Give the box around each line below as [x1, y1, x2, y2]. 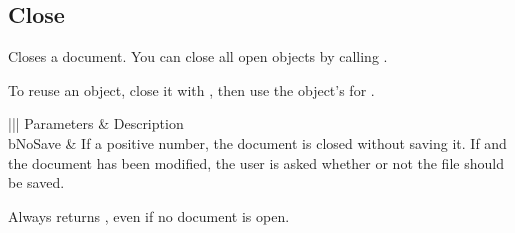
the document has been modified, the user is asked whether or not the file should [8, 152, 504, 173]
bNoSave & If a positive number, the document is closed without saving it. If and [8, 132, 507, 153]
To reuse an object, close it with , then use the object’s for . [8, 79, 375, 100]
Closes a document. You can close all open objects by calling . [8, 46, 388, 67]
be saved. [8, 172, 65, 193]
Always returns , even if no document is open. [8, 205, 290, 226]
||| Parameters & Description [8, 113, 184, 134]
